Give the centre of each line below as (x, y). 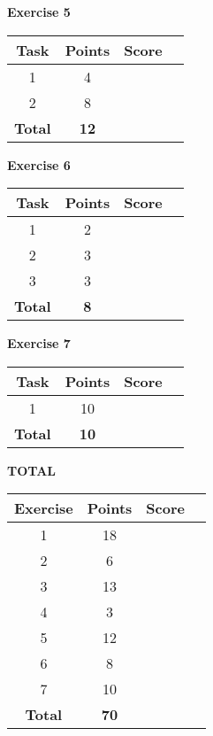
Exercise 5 (39, 12)
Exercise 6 (39, 164)
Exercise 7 (39, 343)
